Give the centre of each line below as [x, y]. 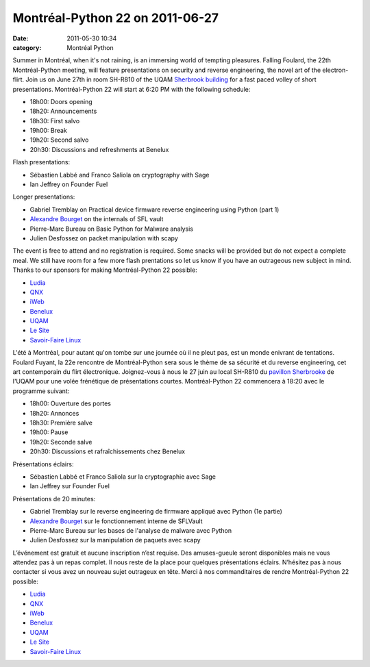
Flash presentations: [41, 162]
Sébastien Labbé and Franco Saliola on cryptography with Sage [120, 175]
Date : [21, 38]
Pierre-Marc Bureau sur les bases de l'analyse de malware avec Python [131, 530]
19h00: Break [49, 131]
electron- [335, 70]
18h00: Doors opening [61, 101]
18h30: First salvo [55, 121]
